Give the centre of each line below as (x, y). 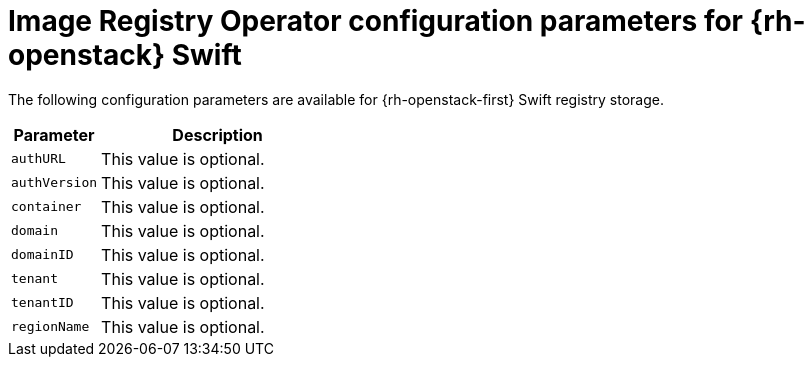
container (46, 207)
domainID (42, 255)
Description (217, 134)
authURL (38, 159)
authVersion (54, 183)
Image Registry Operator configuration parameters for (375, 21)
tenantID (42, 303)
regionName (50, 327)
